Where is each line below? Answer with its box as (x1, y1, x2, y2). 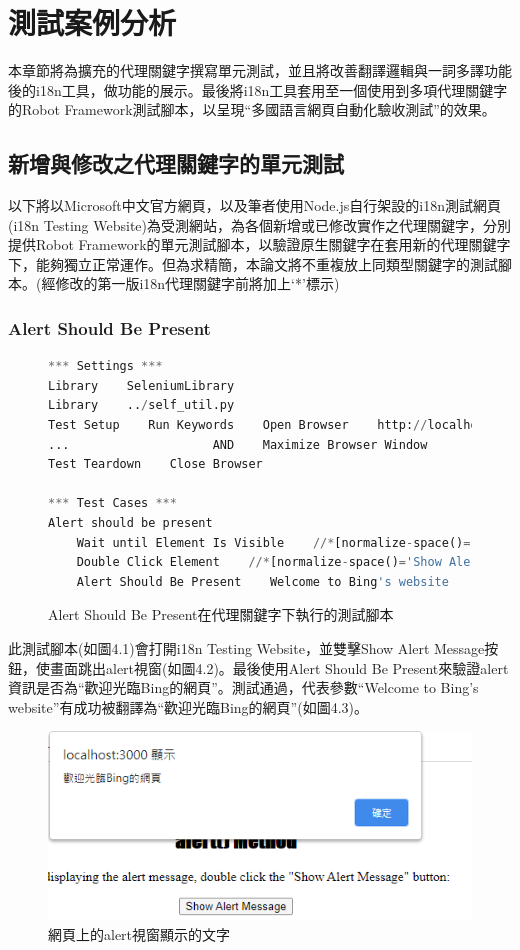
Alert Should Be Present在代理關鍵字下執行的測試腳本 (48, 604, 394, 625)
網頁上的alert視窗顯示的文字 (48, 924, 231, 945)
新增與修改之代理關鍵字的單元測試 (8, 148, 344, 179)
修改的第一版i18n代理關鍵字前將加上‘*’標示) (55, 273, 340, 294)
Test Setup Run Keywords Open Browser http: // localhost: (48, 418, 500, 433)
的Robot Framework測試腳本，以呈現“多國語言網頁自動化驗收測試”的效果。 (8, 99, 496, 120)
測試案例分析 (8, 2, 177, 43)
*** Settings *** (48, 359, 163, 374)
